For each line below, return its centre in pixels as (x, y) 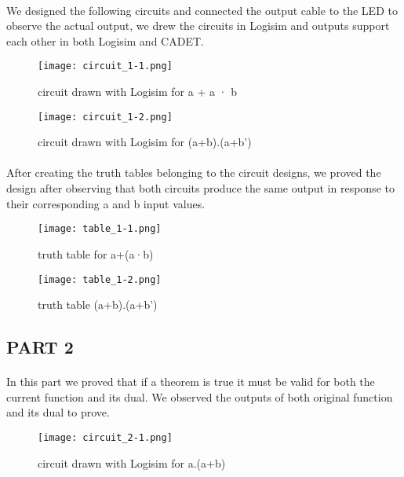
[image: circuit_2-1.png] (105, 437)
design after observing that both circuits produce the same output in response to (200, 188)
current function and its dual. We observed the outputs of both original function (200, 396)
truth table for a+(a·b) (96, 253)
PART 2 (40, 347)
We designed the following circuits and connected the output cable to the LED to (202, 10)
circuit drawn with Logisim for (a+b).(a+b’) (145, 142)
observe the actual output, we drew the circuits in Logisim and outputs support (198, 26)
